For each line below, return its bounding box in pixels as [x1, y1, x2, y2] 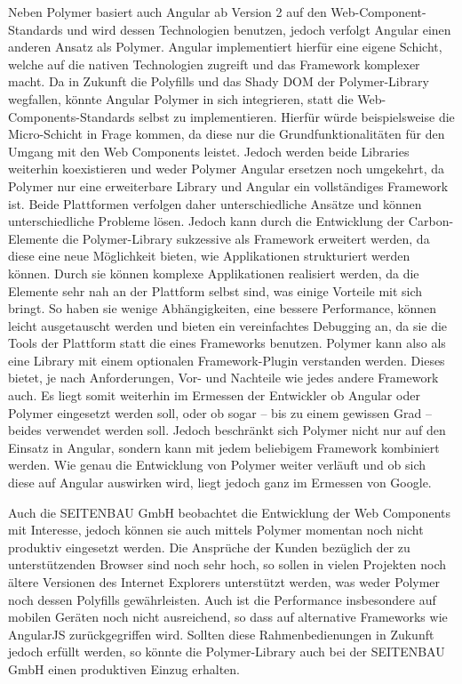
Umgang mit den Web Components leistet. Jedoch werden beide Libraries [8, 141, 410, 160]
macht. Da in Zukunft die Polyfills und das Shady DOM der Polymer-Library [8, 72, 429, 91]
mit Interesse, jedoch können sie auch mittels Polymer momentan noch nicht [8, 520, 424, 539]
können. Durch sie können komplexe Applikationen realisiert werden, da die [8, 263, 419, 282]
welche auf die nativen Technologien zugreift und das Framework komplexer [8, 54, 420, 73]
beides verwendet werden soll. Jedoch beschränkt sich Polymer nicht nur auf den [8, 421, 446, 439]
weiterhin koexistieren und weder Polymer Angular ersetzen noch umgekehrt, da [8, 159, 445, 178]
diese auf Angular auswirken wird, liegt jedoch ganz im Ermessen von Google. [8, 473, 432, 492]
